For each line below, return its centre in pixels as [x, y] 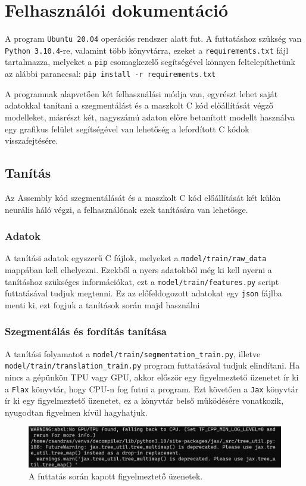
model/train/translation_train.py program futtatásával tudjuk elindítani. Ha [152, 365]
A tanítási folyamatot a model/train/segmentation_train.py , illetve [133, 353]
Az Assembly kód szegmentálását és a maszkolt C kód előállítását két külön [143, 197]
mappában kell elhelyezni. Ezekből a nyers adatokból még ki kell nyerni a [138, 269]
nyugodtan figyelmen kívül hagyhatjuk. [76, 412]
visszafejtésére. [32, 140]
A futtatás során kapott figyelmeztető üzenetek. [116, 476]
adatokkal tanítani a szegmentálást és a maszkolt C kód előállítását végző [139, 105]
